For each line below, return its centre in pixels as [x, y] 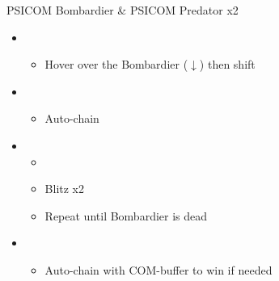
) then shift [227, 64]
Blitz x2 [65, 189]
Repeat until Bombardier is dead [126, 215]
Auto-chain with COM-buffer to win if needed [159, 269]
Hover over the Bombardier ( [116, 64]
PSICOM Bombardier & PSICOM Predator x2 [123, 10]
